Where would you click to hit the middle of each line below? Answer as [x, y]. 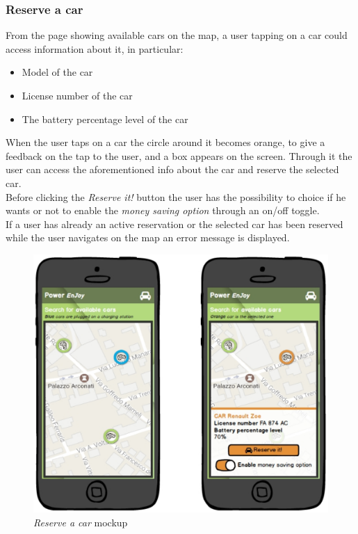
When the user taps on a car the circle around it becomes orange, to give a [165, 142]
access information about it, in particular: [95, 48]
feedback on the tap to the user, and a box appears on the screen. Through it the [179, 155]
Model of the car [57, 72]
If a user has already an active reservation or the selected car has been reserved [174, 224]
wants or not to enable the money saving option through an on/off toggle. [163, 210]
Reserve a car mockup [81, 522]
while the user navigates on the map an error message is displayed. [148, 237]
